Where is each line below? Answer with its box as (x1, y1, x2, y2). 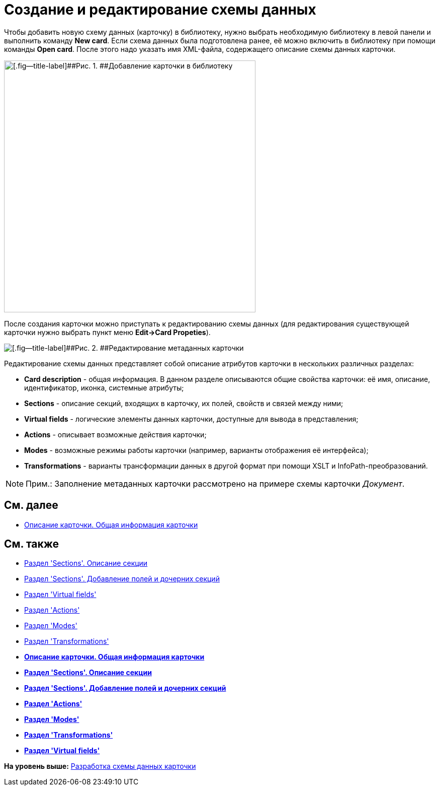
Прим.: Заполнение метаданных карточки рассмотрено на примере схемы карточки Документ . (26, 478, 405, 489)
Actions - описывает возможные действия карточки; (24, 430, 207, 439)
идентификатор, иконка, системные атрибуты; (24, 383, 184, 392)
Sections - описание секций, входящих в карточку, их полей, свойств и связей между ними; (24, 399, 343, 408)
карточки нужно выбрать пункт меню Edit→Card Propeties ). (4, 327, 211, 337)
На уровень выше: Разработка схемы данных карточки (4, 762, 196, 771)
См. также (4, 538, 59, 551)
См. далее (4, 499, 58, 512)
